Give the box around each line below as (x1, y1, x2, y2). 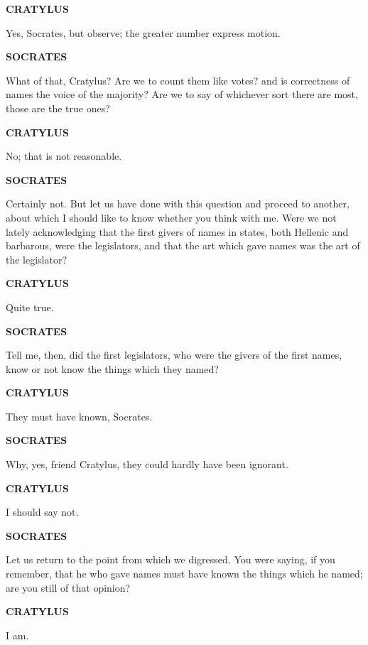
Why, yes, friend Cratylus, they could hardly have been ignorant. (6, 457, 288, 472)
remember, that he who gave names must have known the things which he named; (6, 566, 363, 581)
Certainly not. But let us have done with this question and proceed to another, (6, 196, 350, 211)
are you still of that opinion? (6, 580, 131, 595)
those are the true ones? (6, 100, 110, 115)
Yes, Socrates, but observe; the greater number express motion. (6, 25, 281, 40)
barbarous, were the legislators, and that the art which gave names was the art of (6, 238, 360, 253)
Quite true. (6, 299, 54, 314)
